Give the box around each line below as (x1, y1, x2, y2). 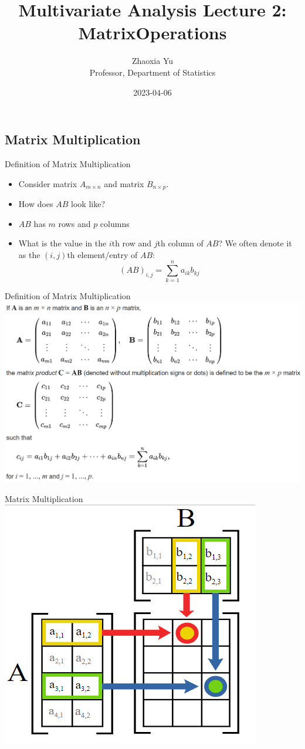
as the (18, 248, 40, 260)
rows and (58, 217, 91, 229)
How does (18, 197, 53, 209)
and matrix (104, 177, 144, 189)
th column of (157, 237, 204, 249)
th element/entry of (67, 248, 138, 260)
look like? (71, 197, 105, 209)
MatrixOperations (78, 21, 227, 45)
